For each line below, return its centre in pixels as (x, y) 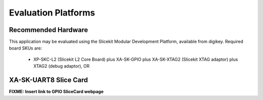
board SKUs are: (26, 48)
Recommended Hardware (48, 30)
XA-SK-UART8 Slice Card (48, 80)
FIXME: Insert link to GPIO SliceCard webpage (56, 92)
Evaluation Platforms (52, 13)
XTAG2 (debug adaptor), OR (61, 66)
